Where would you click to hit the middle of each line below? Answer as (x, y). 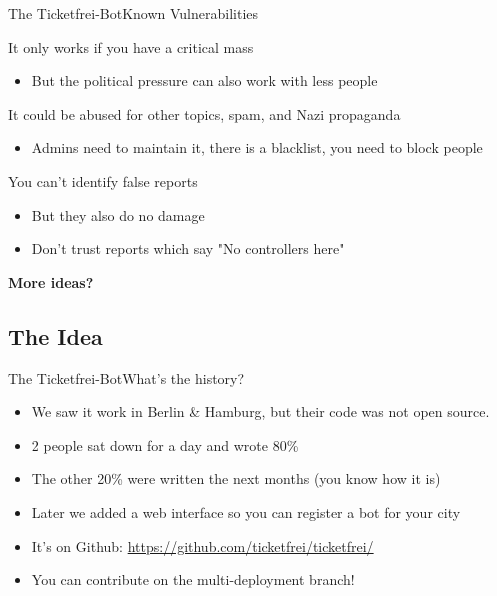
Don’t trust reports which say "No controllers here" (188, 248)
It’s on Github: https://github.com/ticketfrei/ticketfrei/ (202, 545)
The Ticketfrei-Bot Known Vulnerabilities (133, 13)
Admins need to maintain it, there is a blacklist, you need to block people (257, 147)
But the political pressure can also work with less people (204, 80)
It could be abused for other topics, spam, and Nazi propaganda (204, 113)
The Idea (55, 335)
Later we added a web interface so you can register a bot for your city (246, 511)
